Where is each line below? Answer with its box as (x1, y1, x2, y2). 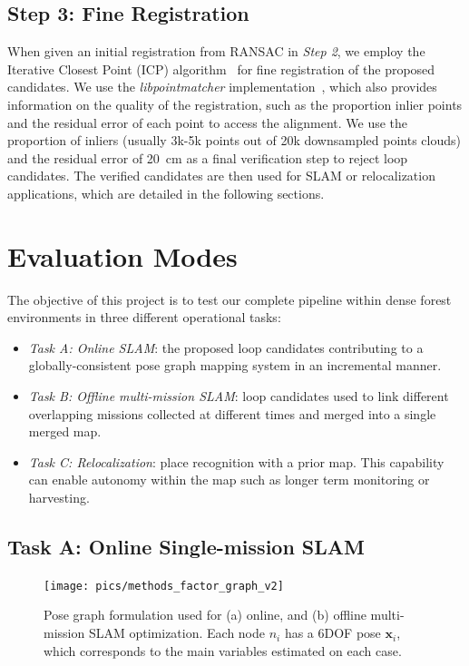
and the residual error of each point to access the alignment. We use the (7, 113, 408, 132)
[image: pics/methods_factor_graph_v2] (44, 579, 284, 593)
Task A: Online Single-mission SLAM (7, 533, 366, 560)
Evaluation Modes (7, 237, 238, 274)
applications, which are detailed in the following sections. (7, 183, 325, 202)
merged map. (28, 422, 102, 441)
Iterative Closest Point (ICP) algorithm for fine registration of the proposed (7, 59, 435, 78)
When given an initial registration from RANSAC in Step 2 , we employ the (7, 42, 425, 61)
